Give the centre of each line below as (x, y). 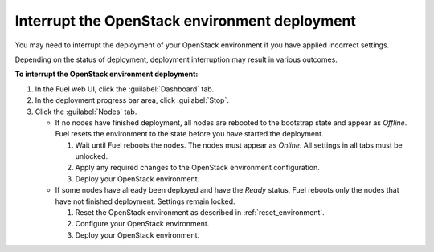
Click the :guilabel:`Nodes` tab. (86, 112)
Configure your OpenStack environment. (142, 224)
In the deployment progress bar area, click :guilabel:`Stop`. (132, 100)
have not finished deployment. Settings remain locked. (145, 201)
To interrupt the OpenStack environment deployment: (106, 74)
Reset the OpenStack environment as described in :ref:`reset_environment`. (200, 213)
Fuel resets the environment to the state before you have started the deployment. (189, 134)
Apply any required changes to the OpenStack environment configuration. (198, 168)
